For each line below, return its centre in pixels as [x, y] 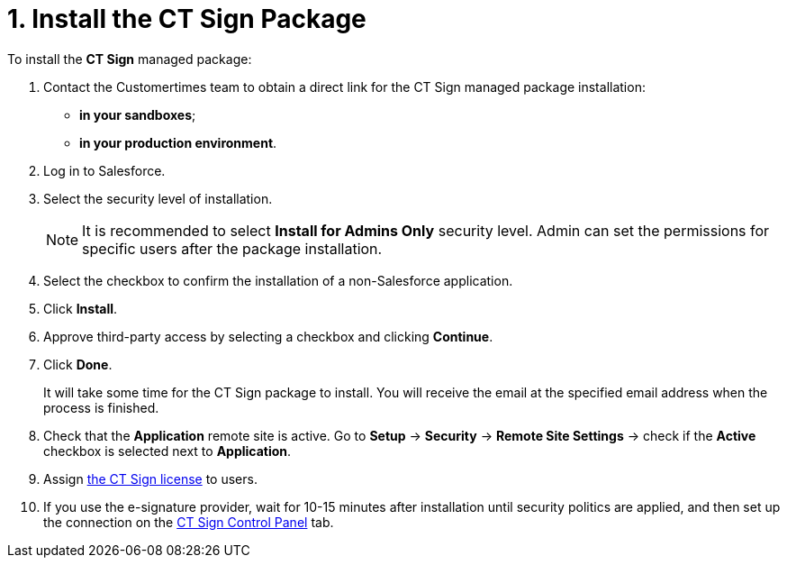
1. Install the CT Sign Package [187, 19]
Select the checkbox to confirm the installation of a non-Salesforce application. [278, 280]
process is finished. [101, 407]
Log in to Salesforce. [104, 170]
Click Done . [78, 364]
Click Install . [81, 308]
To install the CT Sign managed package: [130, 59]
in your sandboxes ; [138, 114]
